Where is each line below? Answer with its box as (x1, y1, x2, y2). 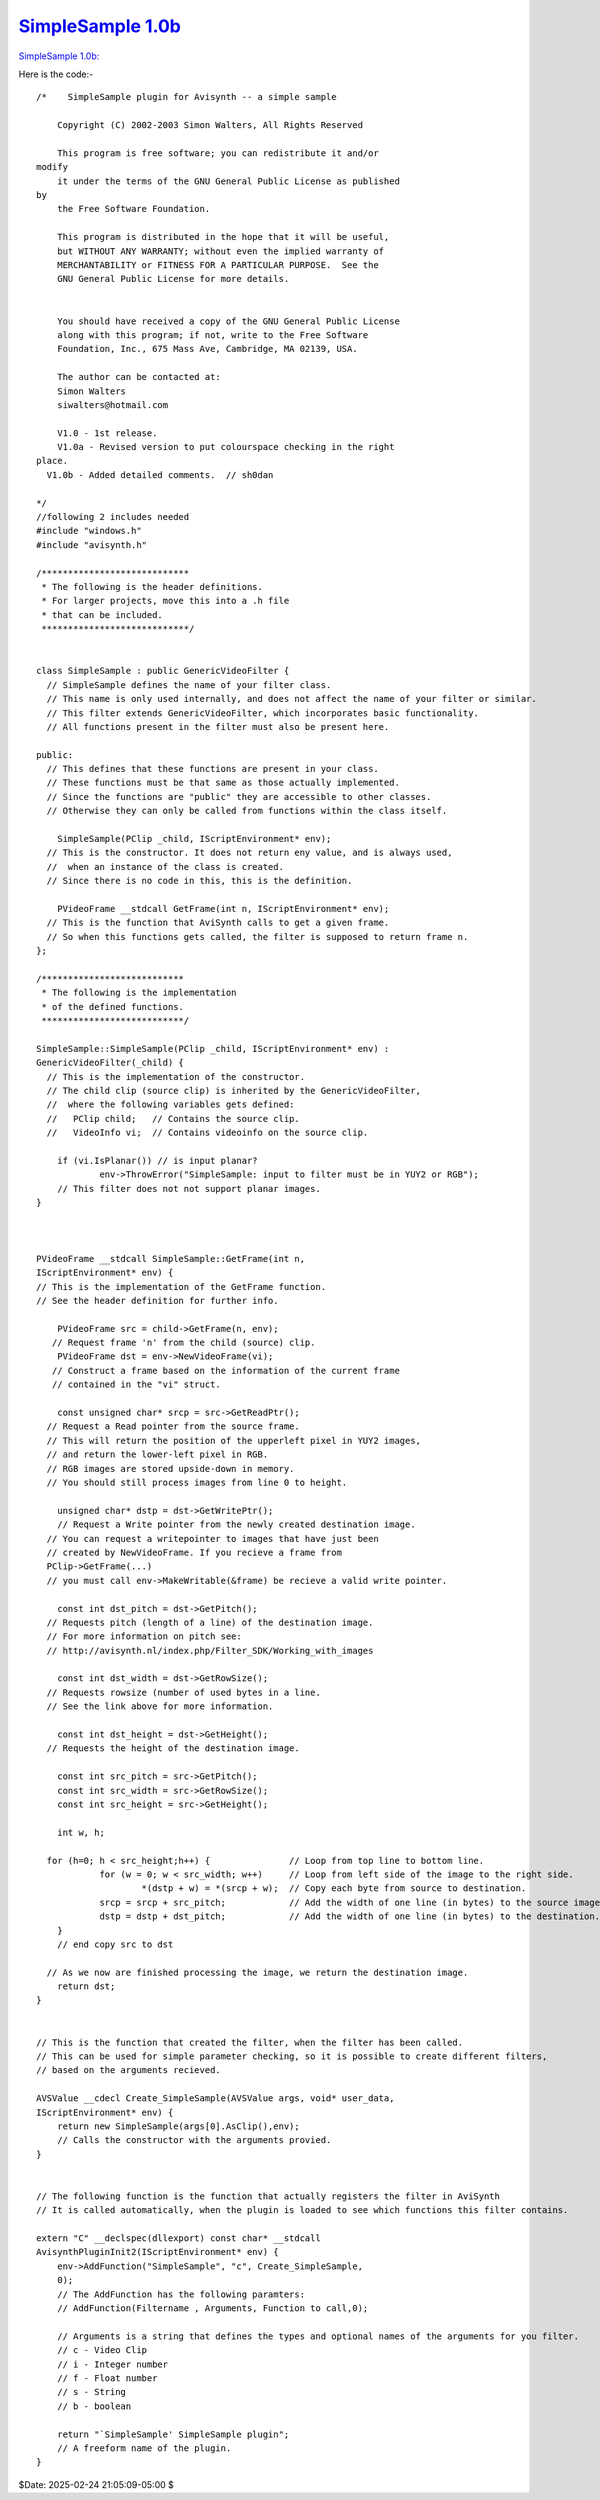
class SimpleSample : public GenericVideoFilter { (36, 665, 290, 677)
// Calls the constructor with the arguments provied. (56, 2135, 332, 2146)
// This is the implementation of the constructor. (46, 1071, 305, 1082)
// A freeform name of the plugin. (56, 2442, 232, 2454)
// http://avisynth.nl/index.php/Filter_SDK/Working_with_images (46, 1645, 374, 1656)
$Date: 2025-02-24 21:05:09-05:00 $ (18, 2478, 174, 2490)
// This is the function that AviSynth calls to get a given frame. (46, 917, 390, 929)
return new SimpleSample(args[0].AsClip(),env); (56, 2120, 300, 2132)
